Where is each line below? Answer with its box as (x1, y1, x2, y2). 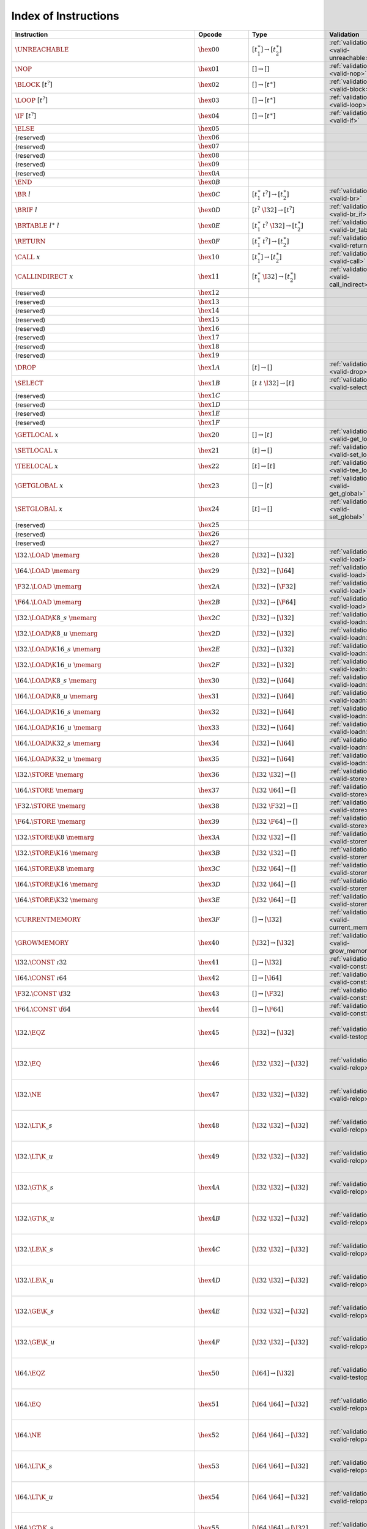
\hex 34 (198, 739, 220, 747)
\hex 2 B (198, 598, 221, 606)
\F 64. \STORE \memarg (15, 817, 86, 826)
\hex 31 (198, 692, 220, 700)
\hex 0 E (198, 222, 221, 230)
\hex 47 (198, 1090, 220, 1098)
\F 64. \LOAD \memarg (15, 598, 82, 606)
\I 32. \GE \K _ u (15, 1338, 55, 1346)
